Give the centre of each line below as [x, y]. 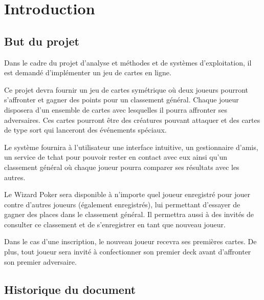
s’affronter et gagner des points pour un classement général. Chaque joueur [122, 100]
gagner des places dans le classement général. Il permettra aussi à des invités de [129, 214]
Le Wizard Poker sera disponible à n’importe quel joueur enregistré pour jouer [127, 194]
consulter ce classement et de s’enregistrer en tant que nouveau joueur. [115, 224]
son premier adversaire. [40, 261]
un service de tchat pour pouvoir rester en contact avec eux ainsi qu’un [116, 157]
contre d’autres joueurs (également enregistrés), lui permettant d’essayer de [122, 204]
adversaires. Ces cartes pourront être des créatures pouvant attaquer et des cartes [132, 120]
